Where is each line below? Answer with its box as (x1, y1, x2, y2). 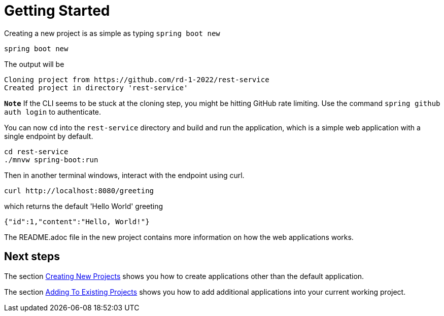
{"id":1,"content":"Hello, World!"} (4, 217, 150, 226)
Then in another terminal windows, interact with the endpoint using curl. (4, 170, 245, 180)
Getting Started (4, 2, 110, 19)
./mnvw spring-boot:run (4, 155, 98, 164)
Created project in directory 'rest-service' (4, 83, 188, 92)
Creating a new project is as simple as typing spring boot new (4, 28, 220, 38)
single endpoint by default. (4, 131, 93, 141)
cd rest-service (4, 147, 69, 156)
